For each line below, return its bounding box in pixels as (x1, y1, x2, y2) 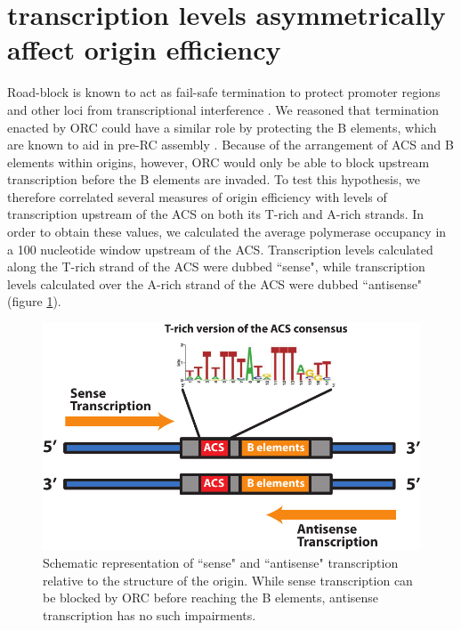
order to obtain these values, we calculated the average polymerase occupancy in (7, 222, 447, 241)
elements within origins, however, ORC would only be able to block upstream (7, 152, 430, 171)
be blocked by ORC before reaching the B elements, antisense (43, 588, 379, 607)
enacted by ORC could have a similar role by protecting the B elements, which (7, 117, 437, 136)
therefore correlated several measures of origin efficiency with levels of (7, 187, 387, 206)
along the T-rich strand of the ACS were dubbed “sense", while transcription (7, 257, 425, 276)
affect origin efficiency (7, 31, 281, 68)
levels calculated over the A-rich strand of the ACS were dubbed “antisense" (7, 274, 423, 293)
